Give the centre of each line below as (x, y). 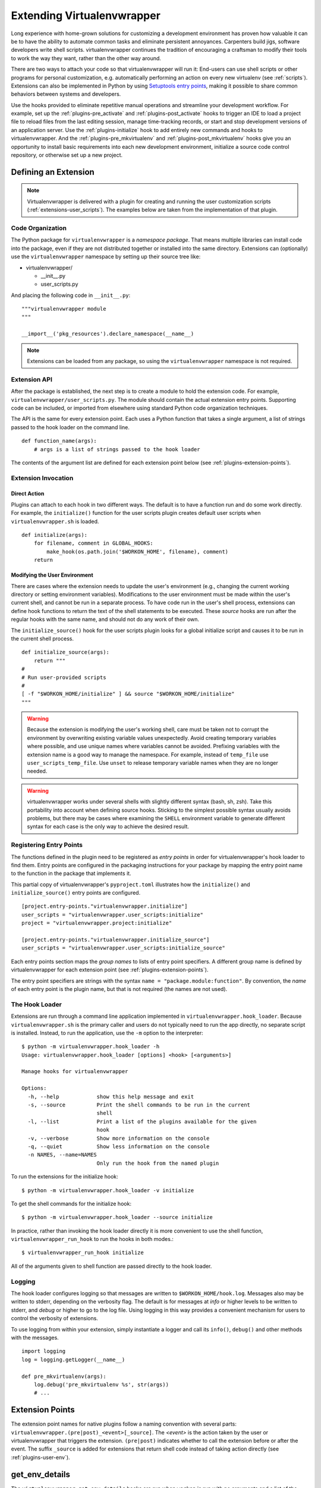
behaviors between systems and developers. (66, 94)
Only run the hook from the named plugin (158, 1163)
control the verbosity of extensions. (54, 1318)
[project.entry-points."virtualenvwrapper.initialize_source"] (116, 940)
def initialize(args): (55, 535)
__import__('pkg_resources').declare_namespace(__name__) (108, 334)
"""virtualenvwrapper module (64, 309)
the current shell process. (43, 638)
